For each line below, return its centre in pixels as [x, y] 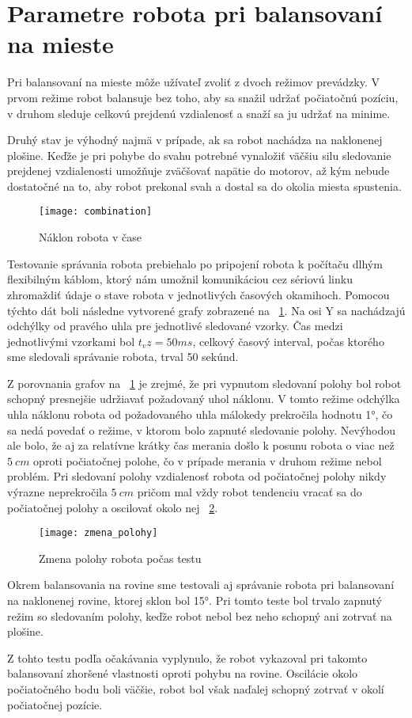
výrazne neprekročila [57, 492]
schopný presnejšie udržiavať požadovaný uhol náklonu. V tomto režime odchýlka [204, 399]
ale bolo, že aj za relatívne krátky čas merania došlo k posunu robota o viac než [201, 445]
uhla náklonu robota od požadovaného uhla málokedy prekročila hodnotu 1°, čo [200, 414]
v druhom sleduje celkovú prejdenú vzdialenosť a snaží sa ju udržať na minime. [199, 113]
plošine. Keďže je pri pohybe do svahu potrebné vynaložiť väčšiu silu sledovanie [199, 155]
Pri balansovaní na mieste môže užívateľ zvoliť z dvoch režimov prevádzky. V [193, 82]
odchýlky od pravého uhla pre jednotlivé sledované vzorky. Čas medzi [175, 326]
